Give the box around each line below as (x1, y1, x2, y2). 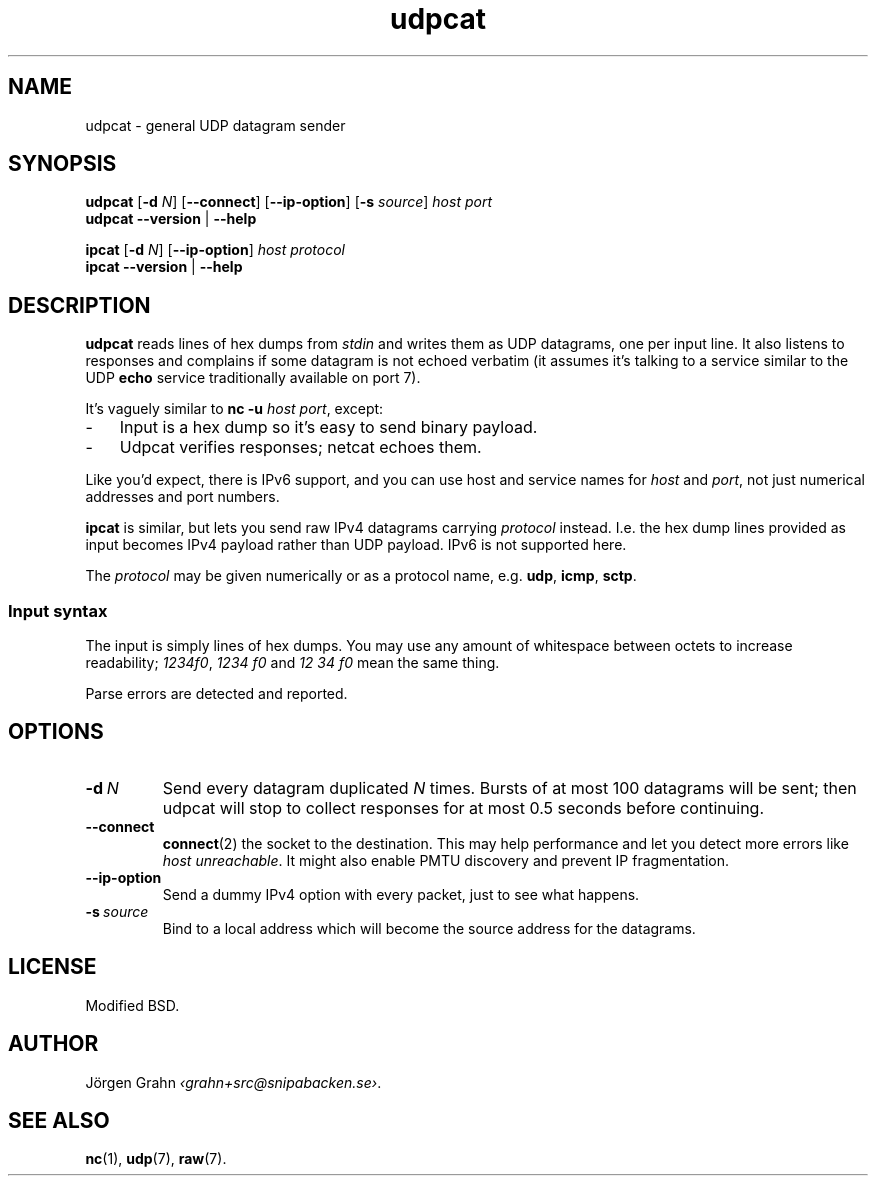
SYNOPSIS (8, 151, 117, 177)
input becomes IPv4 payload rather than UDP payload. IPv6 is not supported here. (85, 536, 627, 554)
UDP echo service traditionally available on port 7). (85, 369, 421, 387)
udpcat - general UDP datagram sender (85, 116, 346, 134)
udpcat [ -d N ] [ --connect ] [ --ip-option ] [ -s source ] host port (85, 193, 492, 211)
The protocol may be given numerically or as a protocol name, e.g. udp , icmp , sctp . (85, 567, 637, 585)
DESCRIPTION (8, 292, 151, 318)
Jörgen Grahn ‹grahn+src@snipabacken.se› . (85, 1073, 382, 1091)
